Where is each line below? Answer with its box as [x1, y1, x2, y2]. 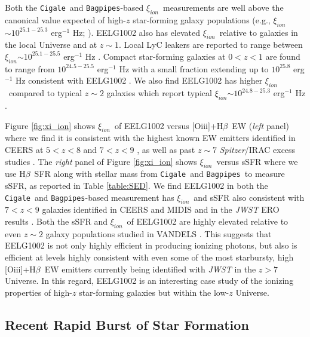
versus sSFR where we [216, 155, 298, 167]
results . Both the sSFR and [5, 215, 108, 227]
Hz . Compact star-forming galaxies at [85, 50, 226, 62]
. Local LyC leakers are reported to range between [118, 38, 303, 51]
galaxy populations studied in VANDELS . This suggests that [45, 227, 272, 240]
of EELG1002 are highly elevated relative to [127, 215, 288, 227]
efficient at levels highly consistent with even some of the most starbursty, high [5, 250, 294, 263]
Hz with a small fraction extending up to [119, 62, 269, 75]
